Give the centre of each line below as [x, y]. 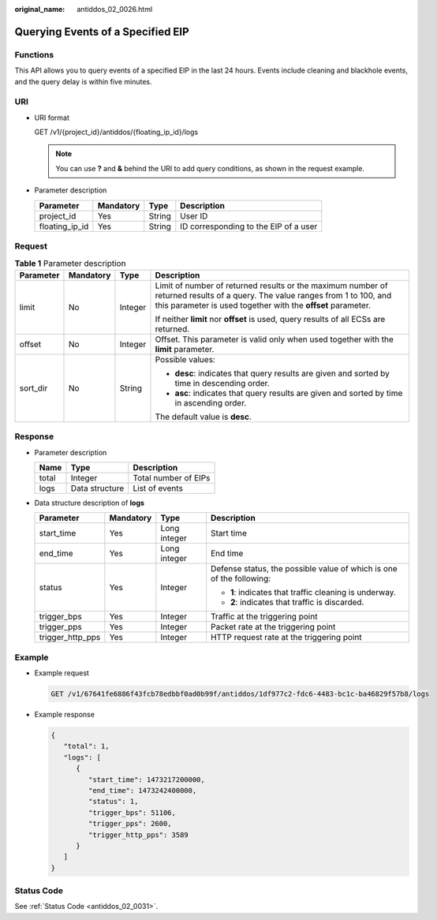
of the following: [241, 578]
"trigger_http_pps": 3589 [138, 835]
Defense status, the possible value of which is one [304, 569]
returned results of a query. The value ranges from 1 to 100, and [273, 295]
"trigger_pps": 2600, [130, 824]
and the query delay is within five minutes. [84, 81]
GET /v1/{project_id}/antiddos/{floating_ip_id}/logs [116, 132]
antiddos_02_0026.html [115, 9]
